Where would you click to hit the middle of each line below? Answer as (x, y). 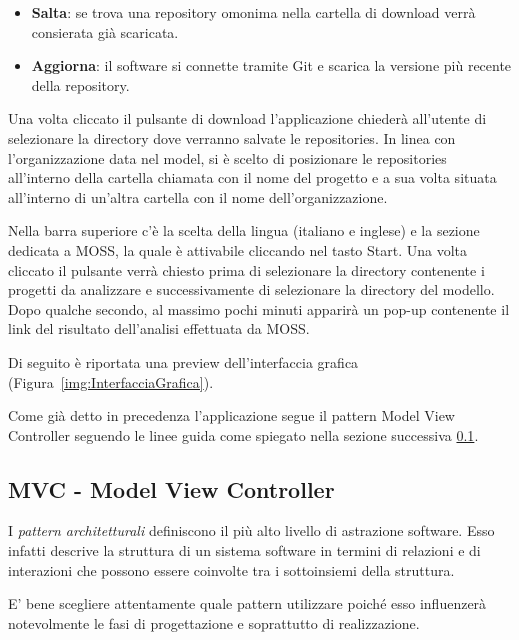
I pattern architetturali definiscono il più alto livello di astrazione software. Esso (251, 530)
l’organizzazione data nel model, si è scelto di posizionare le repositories (227, 157)
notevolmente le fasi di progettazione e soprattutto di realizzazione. (214, 622)
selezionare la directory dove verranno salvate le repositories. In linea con (232, 137)
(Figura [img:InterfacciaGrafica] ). (111, 381)
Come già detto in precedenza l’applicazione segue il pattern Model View (231, 415)
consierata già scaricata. (105, 31)
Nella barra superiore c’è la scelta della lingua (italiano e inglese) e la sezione (244, 230)
